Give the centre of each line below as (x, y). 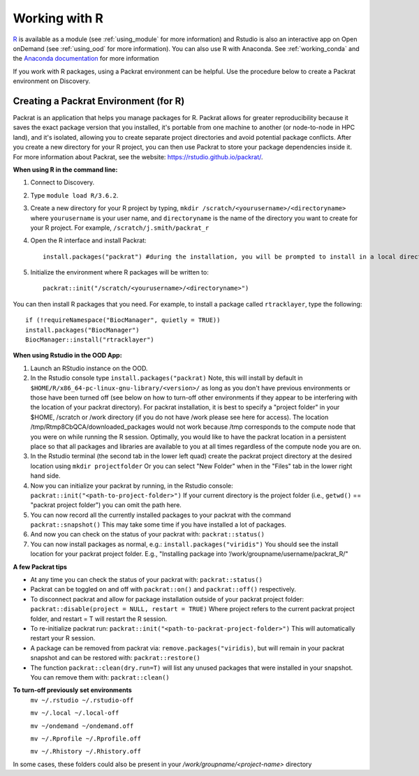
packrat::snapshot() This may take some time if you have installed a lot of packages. (158, 525)
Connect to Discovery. (63, 182)
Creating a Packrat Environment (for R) (99, 101)
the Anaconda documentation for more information (86, 59)
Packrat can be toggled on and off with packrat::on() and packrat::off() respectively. (163, 590)
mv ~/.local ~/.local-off (75, 713)
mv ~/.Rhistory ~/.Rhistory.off (86, 752)
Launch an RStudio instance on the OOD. (89, 368)
